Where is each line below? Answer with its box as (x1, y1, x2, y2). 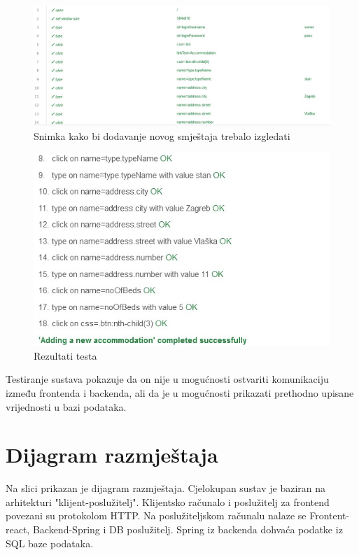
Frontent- (309, 508, 350, 523)
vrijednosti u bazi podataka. (6, 399, 127, 414)
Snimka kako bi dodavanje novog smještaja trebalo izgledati (34, 128, 290, 143)
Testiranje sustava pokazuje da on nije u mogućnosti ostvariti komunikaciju (6, 372, 329, 386)
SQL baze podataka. (6, 535, 94, 550)
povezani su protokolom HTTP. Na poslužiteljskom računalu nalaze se (6, 508, 307, 523)
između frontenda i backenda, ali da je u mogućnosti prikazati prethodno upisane (6, 385, 354, 400)
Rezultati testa (34, 348, 97, 363)
